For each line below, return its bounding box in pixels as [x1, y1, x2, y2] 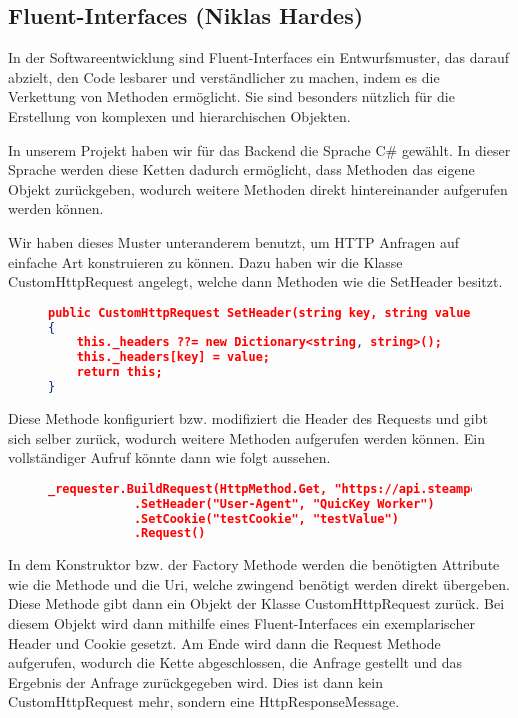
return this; [76, 365, 163, 380]
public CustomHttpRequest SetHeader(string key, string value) [48, 305, 478, 320]
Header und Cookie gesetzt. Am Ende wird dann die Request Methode [8, 632, 441, 653]
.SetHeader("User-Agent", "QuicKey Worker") [133, 496, 435, 511]
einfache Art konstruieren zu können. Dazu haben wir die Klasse [8, 251, 403, 272]
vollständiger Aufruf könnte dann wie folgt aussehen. [8, 447, 331, 468]
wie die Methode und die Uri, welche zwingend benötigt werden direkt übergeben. [8, 573, 510, 594]
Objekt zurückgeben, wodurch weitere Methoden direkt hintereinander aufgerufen [8, 178, 508, 199]
